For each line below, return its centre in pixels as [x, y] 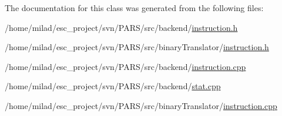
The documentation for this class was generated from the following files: [134, 8]
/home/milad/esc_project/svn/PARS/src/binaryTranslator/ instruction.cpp [141, 105]
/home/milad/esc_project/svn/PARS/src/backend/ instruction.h [121, 27]
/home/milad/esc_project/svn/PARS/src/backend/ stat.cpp [113, 86]
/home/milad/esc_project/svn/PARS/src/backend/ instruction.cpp [125, 66]
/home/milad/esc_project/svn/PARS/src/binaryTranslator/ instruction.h [137, 47]
